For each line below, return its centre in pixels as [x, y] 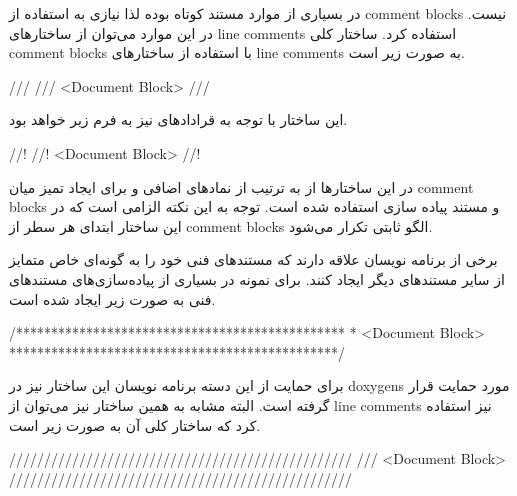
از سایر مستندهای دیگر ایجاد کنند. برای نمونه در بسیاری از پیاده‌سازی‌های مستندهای [257, 278]
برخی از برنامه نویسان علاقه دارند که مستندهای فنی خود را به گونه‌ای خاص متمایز [253, 259]
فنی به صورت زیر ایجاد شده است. [112, 298]
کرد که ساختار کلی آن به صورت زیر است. [135, 424]
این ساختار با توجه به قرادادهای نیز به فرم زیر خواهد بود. [178, 119]
